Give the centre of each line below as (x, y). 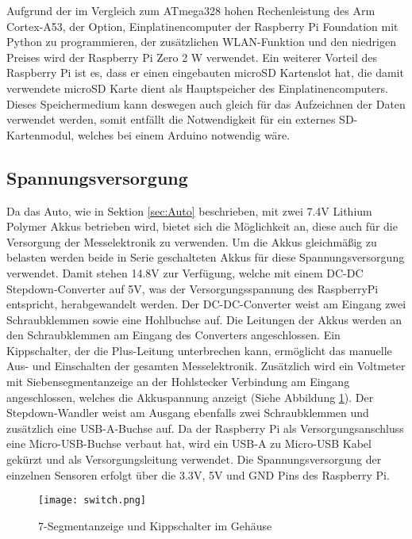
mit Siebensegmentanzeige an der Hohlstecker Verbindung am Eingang (178, 382)
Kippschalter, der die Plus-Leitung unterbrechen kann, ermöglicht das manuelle (199, 350)
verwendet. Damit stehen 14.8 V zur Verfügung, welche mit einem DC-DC (185, 272)
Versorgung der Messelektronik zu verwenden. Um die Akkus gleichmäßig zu (192, 241)
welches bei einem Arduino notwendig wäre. (184, 134)
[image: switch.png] (92, 501)
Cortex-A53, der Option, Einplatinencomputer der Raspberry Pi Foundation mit (202, 26)
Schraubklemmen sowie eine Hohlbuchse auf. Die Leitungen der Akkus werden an (204, 319)
